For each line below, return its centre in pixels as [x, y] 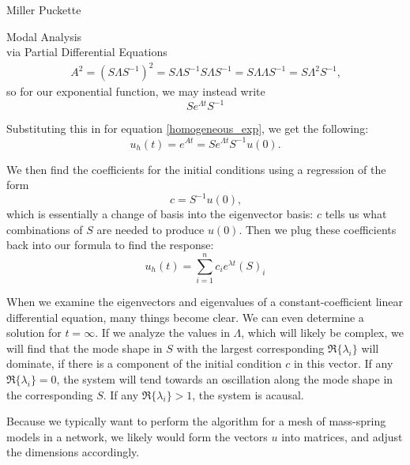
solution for [34, 333]
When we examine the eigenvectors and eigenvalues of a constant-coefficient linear [205, 302]
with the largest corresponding [250, 348]
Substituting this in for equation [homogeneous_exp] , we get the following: [188, 129]
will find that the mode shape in [85, 348]
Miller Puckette [44, 9]
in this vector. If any [343, 363]
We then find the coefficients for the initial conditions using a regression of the [196, 169]
